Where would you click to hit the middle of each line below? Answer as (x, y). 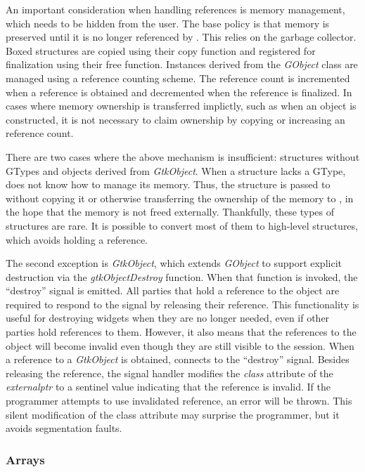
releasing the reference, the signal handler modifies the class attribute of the (169, 373)
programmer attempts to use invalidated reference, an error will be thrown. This (179, 401)
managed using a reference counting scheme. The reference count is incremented (178, 78)
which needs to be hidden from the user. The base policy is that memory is (168, 23)
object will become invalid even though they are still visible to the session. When (180, 345)
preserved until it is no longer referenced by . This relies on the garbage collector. (181, 37)
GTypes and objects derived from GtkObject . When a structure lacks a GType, (176, 170)
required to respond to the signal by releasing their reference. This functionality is (182, 304)
